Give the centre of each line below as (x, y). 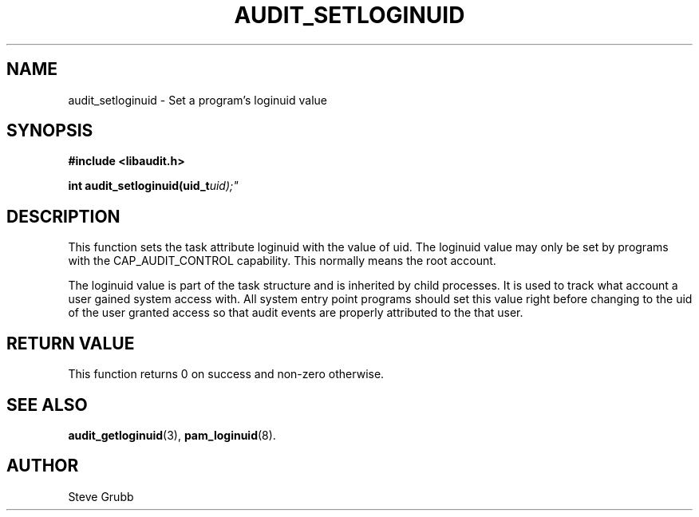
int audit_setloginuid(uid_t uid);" (153, 186)
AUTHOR (43, 466)
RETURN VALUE (71, 343)
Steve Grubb (101, 496)
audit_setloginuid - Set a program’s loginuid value (197, 100)
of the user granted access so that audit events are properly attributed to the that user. (296, 313)
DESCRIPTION (63, 216)
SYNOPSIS (50, 131)
